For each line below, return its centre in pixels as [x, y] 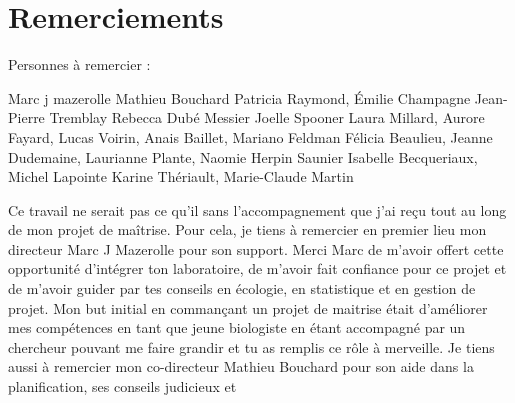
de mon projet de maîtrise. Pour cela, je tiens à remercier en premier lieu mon [247, 229]
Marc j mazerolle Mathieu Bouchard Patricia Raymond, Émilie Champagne [239, 97]
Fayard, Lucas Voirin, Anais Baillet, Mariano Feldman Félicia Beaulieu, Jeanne [250, 136]
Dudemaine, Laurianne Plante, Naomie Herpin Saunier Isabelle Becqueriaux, [243, 156]
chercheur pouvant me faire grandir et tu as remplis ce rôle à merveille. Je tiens [251, 346]
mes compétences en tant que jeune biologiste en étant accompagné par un [237, 327]
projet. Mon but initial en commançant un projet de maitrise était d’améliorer [248, 307]
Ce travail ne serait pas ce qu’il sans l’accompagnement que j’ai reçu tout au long [257, 209]
